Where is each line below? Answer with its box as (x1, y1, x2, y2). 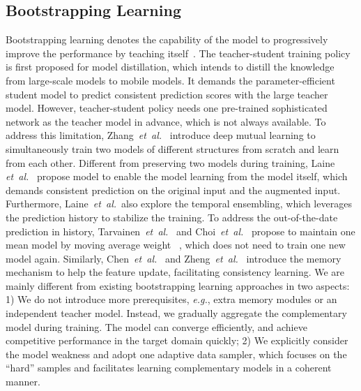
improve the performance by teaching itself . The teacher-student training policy (6, 45, 351, 60)
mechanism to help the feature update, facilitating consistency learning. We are (6, 265, 345, 279)
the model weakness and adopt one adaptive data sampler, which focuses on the (6, 346, 347, 361)
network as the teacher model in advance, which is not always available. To (6, 114, 326, 128)
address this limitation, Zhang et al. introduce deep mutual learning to (6, 128, 316, 142)
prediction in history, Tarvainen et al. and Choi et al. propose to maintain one (6, 223, 355, 238)
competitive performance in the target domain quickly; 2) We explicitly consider (6, 333, 348, 348)
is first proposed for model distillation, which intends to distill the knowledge (6, 59, 335, 74)
